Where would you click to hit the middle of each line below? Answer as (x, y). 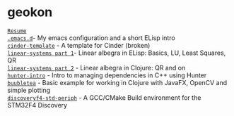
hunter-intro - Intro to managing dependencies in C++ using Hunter (107, 75)
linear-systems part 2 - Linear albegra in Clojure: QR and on (96, 67)
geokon (30, 12)
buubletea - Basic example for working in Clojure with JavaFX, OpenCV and (117, 82)
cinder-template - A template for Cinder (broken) (79, 45)
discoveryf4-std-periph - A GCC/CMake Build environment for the (104, 97)
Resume (17, 31)
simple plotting (29, 90)
